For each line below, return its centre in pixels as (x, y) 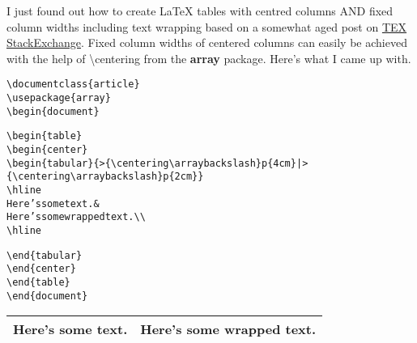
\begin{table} (45, 136)
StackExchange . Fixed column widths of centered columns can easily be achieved (207, 42)
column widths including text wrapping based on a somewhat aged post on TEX (207, 26)
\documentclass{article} (73, 85)
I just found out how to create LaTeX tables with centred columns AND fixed (200, 11)
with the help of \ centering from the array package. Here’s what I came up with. (209, 58)
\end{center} (41, 269)
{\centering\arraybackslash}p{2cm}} (105, 177)
